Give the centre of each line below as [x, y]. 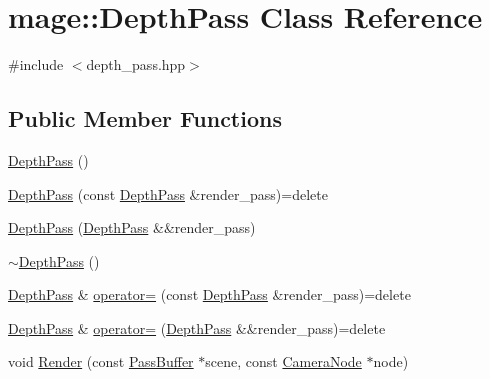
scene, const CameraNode [283, 361]
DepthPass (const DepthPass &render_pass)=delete [168, 193]
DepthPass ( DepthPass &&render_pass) [132, 227]
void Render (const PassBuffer [101, 361]
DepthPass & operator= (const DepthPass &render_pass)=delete [209, 294]
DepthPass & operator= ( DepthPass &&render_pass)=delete [197, 327]
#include [36, 64]
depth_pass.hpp [136, 64]
